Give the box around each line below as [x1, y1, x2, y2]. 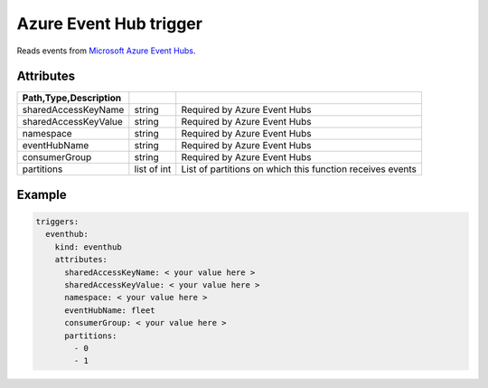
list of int [134, 163, 172, 175]
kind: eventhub [54, 241, 122, 252]
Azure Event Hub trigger [16, 14, 203, 33]
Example [16, 186, 67, 203]
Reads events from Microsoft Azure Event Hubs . [16, 45, 196, 56]
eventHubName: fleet [64, 305, 155, 316]
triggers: [35, 217, 80, 227]
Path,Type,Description [22, 91, 122, 104]
